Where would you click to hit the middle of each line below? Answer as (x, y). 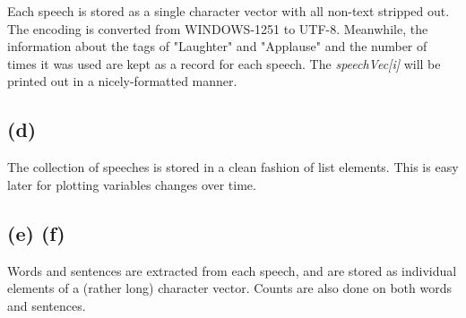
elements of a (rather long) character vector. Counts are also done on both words (229, 288)
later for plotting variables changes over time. (132, 184)
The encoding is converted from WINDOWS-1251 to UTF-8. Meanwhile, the (218, 28)
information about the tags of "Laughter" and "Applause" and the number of (217, 46)
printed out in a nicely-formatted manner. (122, 81)
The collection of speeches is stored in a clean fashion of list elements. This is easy (233, 167)
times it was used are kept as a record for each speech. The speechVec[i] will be (224, 63)
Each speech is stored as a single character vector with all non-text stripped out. (229, 11)
